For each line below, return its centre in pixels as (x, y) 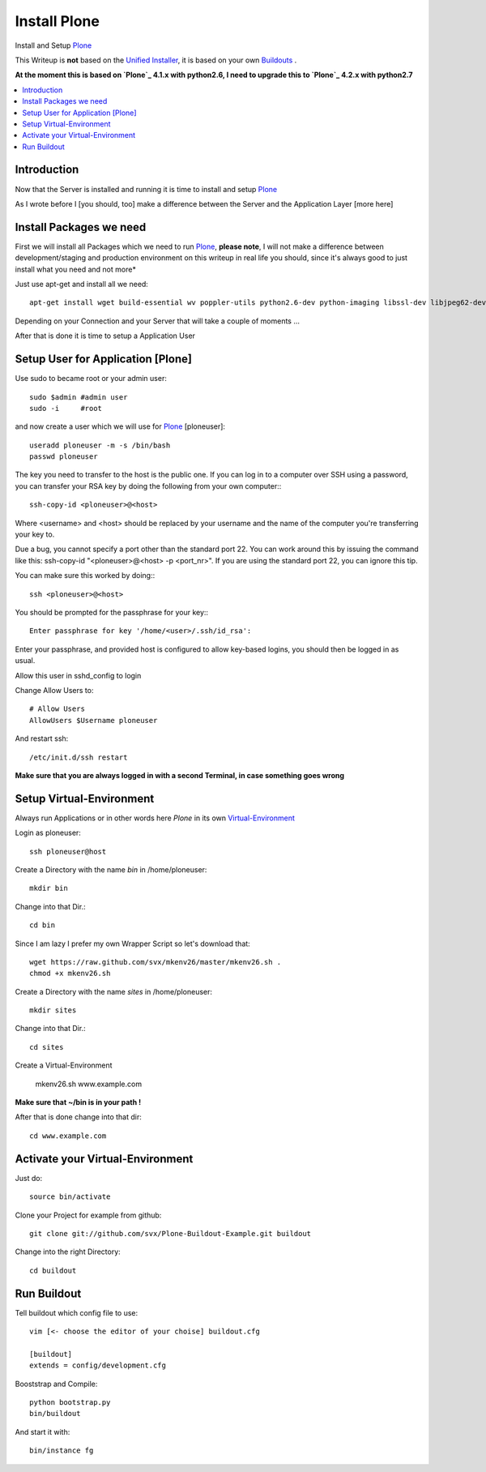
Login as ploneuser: (48, 833)
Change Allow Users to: (54, 690)
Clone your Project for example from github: (88, 1215)
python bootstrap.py (70, 1402)
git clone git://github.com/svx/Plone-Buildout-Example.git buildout (171, 1233)
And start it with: (43, 1431)
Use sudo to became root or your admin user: (91, 379)
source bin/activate (70, 1197)
